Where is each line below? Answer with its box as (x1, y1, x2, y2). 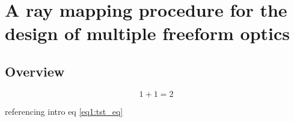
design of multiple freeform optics (5, 21, 290, 45)
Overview (5, 62, 65, 80)
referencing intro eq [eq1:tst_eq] (5, 105, 123, 117)
